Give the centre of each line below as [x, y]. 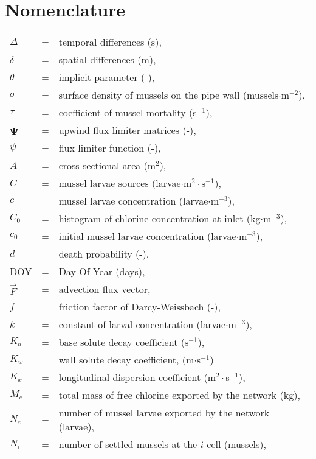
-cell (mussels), [235, 444]
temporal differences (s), [110, 42]
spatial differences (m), [107, 60]
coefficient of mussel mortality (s [128, 113]
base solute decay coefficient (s [124, 342]
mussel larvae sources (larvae [120, 183]
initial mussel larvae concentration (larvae [147, 236]
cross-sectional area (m [107, 166]
